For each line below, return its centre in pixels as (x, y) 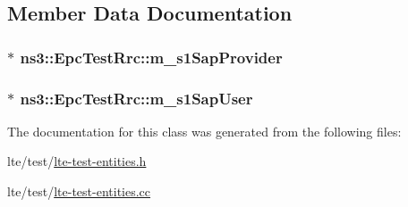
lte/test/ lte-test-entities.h (77, 161)
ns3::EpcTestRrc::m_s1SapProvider (151, 57)
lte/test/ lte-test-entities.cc (79, 191)
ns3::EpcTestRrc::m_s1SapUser (136, 98)
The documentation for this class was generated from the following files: (204, 131)
